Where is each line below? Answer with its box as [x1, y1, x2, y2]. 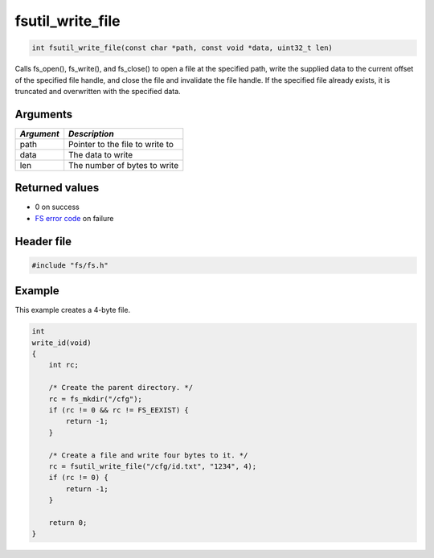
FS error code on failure [35, 213, 114, 223]
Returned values [14, 181, 100, 195]
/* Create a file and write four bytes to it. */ [48, 450, 248, 460]
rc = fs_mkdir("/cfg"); [48, 394, 142, 404]
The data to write [68, 149, 133, 160]
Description [68, 128, 114, 139]
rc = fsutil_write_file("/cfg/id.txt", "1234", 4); [48, 462, 257, 470]
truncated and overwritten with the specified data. [14, 86, 181, 96]
